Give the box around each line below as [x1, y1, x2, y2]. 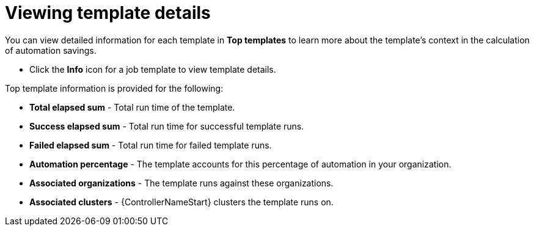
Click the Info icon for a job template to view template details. [29, 64, 276, 75]
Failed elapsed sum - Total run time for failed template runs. [29, 139, 272, 150]
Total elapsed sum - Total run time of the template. [29, 101, 235, 112]
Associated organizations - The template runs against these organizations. [29, 177, 334, 188]
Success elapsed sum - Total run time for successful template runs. [29, 120, 304, 131]
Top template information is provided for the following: [5, 82, 224, 94]
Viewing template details [5, 2, 211, 23]
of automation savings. [5, 45, 97, 56]
